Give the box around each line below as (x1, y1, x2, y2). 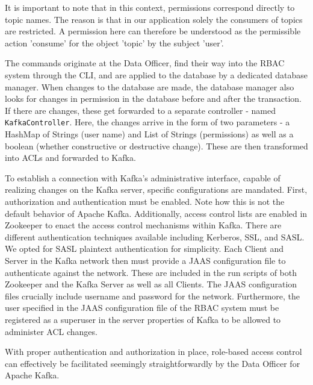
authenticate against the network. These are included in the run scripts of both (5, 266, 297, 278)
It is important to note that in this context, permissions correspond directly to (5, 1, 295, 13)
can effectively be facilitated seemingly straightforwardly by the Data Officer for (5, 357, 300, 369)
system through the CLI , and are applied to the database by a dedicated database (5, 68, 308, 81)
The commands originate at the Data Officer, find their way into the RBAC (5, 57, 285, 69)
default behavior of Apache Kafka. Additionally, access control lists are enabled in (5, 207, 308, 219)
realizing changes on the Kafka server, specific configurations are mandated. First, (5, 183, 308, 196)
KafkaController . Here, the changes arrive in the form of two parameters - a (5, 116, 290, 128)
